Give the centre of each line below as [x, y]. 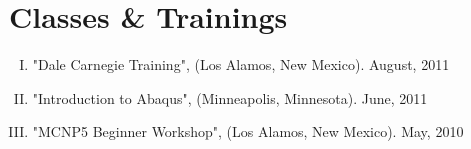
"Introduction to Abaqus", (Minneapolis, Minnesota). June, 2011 [230, 97]
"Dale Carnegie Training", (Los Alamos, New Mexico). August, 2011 [241, 64]
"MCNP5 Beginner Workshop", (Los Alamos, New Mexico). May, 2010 [248, 131]
